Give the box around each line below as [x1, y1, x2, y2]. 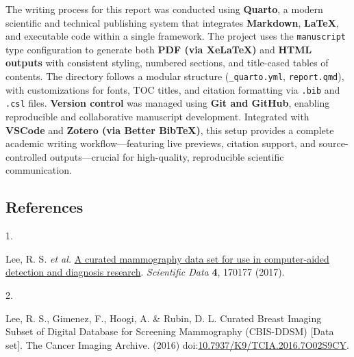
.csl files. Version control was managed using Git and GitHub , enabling [5, 96, 330, 110]
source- [318, 136, 349, 150]
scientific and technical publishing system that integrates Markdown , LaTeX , [5, 15, 339, 29]
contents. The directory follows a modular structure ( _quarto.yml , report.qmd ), [5, 69, 344, 83]
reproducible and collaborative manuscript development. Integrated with [5, 109, 309, 123]
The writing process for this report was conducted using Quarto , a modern [5, 2, 323, 16]
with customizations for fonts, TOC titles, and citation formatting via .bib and [5, 82, 340, 96]
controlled [5, 149, 47, 163]
